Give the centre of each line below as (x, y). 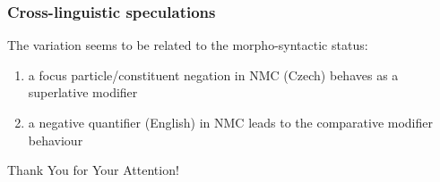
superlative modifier (83, 92)
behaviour (56, 140)
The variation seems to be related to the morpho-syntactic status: (188, 45)
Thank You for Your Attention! (93, 170)
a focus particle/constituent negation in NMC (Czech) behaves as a (213, 74)
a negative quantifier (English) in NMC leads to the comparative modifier (231, 122)
